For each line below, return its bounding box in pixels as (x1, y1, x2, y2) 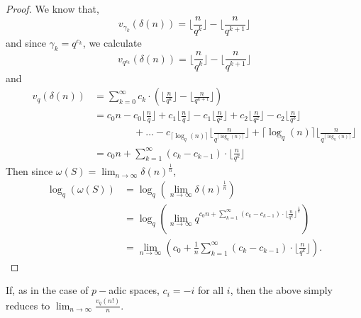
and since (6, 35, 46, 50)
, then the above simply (230, 283, 333, 297)
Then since (6, 164, 53, 178)
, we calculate (82, 35, 142, 50)
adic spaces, (109, 283, 160, 297)
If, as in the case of (6, 283, 89, 297)
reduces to (6, 297, 50, 312)
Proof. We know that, (6, 1, 99, 16)
